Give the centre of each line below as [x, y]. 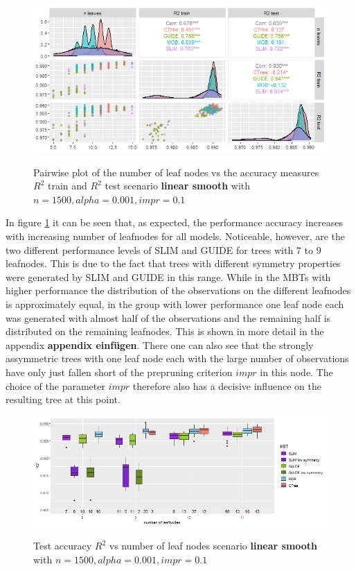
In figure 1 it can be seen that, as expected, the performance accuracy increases [174, 222]
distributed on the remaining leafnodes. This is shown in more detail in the [165, 331]
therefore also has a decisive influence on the [227, 385]
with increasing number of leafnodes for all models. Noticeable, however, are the [176, 236]
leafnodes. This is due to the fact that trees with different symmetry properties [173, 263]
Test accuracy [63, 546]
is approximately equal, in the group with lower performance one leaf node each [175, 304]
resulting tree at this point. [63, 399]
